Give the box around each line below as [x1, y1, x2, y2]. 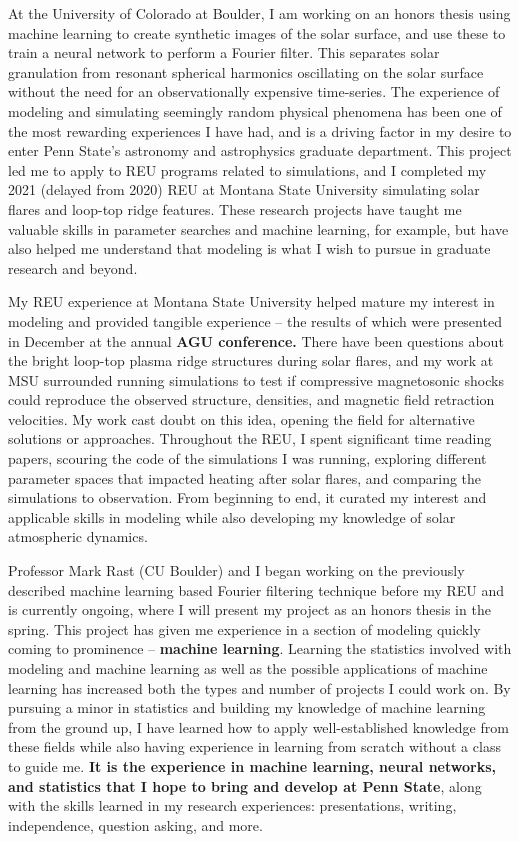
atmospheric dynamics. [8, 526, 148, 547]
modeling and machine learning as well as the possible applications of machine [8, 658, 488, 678]
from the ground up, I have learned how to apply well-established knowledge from [8, 716, 509, 737]
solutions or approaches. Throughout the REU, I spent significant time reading [8, 428, 492, 449]
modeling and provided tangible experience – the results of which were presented [8, 310, 502, 331]
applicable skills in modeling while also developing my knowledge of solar [8, 506, 456, 527]
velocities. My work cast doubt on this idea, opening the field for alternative [8, 408, 475, 429]
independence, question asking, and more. [8, 814, 263, 835]
